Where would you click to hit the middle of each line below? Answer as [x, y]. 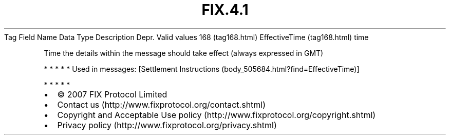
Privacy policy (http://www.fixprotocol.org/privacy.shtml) [167, 125]
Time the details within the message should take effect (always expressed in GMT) [184, 53]
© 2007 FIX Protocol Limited [112, 94]
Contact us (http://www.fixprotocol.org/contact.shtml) [162, 104]
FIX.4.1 [225, 10]
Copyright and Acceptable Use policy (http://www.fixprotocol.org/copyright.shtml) [217, 115]
